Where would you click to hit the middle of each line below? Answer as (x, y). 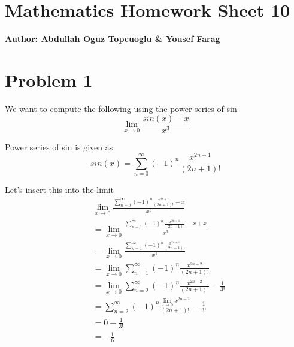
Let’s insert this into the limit (60, 189)
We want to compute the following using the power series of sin (121, 108)
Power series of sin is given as (59, 147)
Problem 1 (49, 79)
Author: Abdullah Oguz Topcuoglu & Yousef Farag (113, 39)
